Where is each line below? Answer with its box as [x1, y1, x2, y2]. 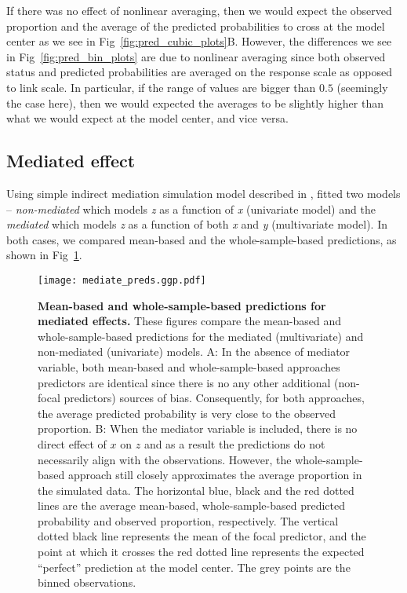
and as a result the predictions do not [144, 435, 325, 452]
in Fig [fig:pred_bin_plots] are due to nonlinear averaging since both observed [6, 48, 386, 64]
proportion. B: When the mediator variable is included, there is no [38, 420, 358, 437]
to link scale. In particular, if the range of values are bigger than [6, 79, 316, 95]
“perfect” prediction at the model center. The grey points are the [38, 558, 351, 575]
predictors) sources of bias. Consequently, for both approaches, [64, 390, 365, 406]
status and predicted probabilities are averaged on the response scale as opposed [6, 64, 392, 80]
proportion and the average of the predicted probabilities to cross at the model [6, 17, 385, 34]
